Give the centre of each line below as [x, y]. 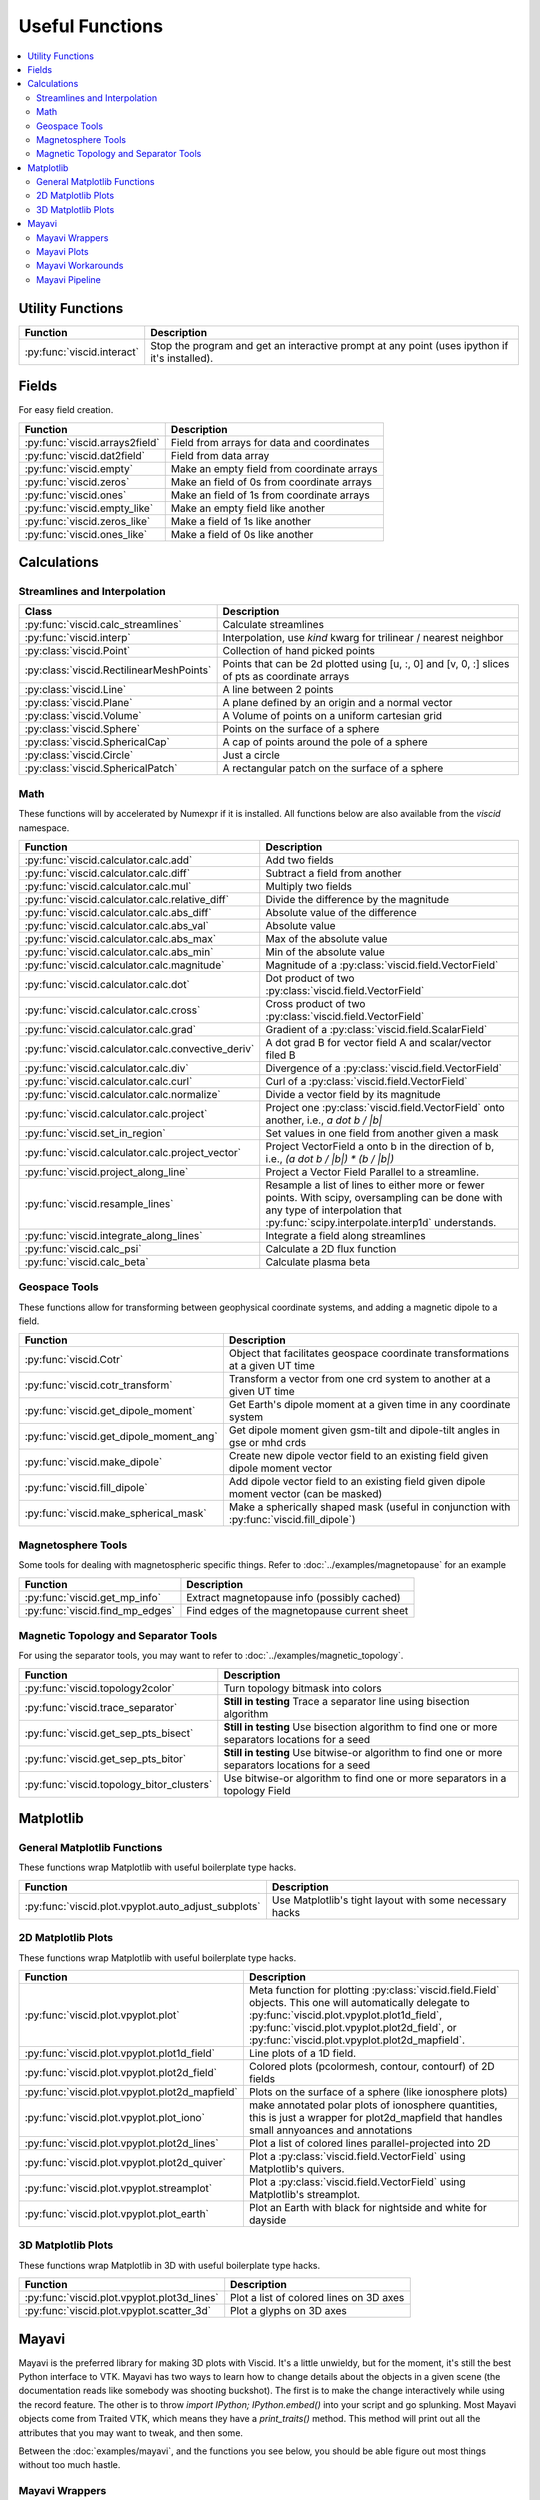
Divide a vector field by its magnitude [353, 1094]
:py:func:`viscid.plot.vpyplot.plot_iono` [114, 2118]
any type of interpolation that [333, 1210]
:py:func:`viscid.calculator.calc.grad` [110, 1029]
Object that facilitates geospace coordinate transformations [369, 1353]
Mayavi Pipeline [69, 279]
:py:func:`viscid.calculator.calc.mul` [108, 886]
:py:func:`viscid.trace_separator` [101, 1707]
